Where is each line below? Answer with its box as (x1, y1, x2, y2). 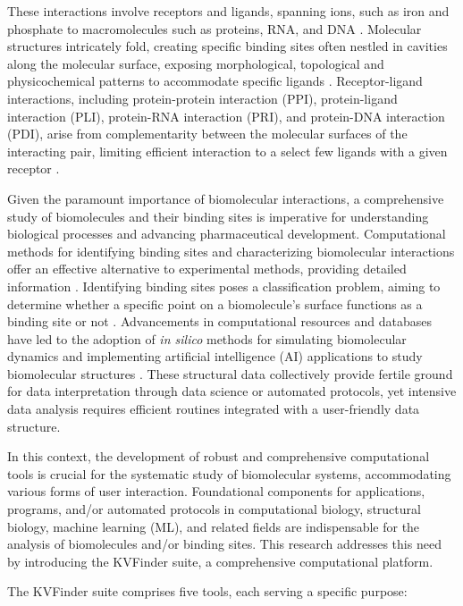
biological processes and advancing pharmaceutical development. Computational (7, 224, 446, 243)
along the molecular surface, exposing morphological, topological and (7, 54, 384, 72)
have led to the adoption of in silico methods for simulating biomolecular (7, 329, 407, 348)
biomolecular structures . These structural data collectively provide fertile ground (7, 364, 453, 383)
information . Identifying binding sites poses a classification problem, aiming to (7, 276, 441, 295)
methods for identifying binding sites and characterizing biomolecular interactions (7, 241, 455, 260)
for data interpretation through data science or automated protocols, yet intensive (7, 382, 457, 400)
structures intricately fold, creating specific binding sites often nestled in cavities (7, 37, 448, 55)
